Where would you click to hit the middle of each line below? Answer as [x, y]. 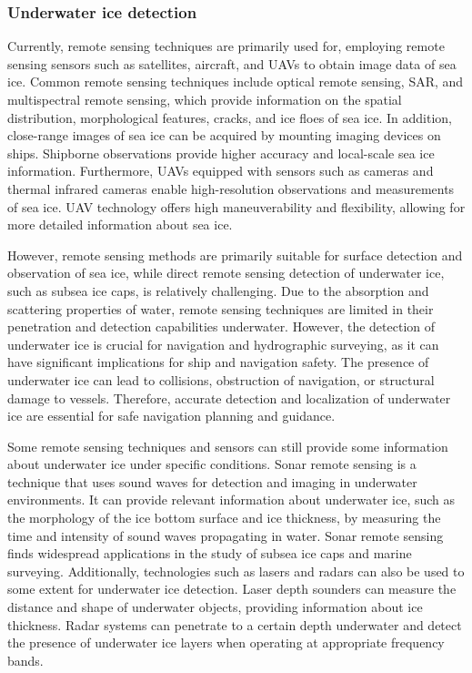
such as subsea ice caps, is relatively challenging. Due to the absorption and [218, 290]
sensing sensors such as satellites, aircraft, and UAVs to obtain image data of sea [232, 63]
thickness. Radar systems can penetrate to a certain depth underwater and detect [235, 624]
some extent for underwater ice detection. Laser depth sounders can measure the [232, 589]
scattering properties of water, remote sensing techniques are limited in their [221, 308]
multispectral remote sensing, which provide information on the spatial [205, 99]
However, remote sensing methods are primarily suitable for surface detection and [235, 255]
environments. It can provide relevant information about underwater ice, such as [231, 500]
